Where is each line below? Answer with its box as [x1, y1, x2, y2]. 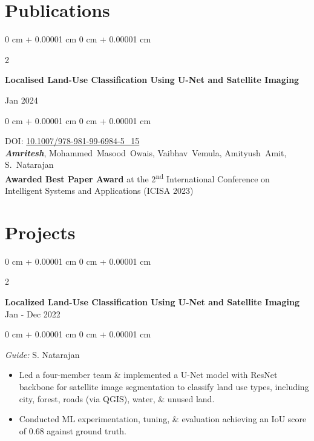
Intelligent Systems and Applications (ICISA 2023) [5, 184, 194, 197]
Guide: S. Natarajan [5, 348, 80, 360]
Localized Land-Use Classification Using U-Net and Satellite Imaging [5, 296, 299, 308]
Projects [5, 219, 76, 244]
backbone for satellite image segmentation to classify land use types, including [19, 380, 309, 393]
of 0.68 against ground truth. [19, 424, 126, 437]
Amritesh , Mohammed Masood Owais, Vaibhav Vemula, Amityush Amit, [5, 146, 287, 159]
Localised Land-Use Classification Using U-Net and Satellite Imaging [5, 73, 299, 86]
